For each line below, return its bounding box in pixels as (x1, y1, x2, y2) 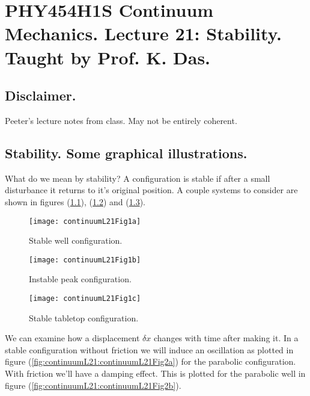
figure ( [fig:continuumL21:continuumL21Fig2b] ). (5, 379, 181, 391)
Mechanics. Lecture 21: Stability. (5, 21, 282, 46)
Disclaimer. (5, 86, 76, 105)
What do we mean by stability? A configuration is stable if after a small (5, 172, 270, 184)
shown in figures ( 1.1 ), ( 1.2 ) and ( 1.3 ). (5, 195, 146, 208)
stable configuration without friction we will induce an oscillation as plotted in (5, 343, 294, 356)
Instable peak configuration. (29, 273, 132, 285)
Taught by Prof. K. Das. (5, 45, 211, 69)
